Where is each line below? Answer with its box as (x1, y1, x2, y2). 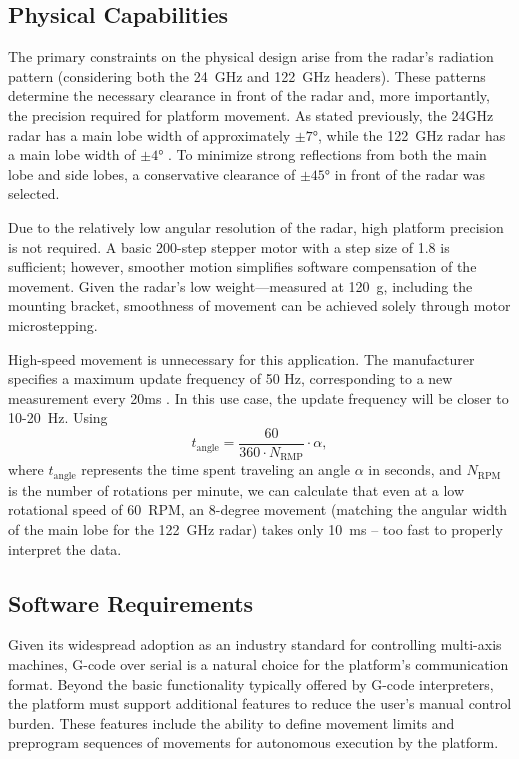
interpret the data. (8, 538, 122, 559)
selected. (8, 183, 60, 204)
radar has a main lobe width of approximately (8, 124, 291, 145)
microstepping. (8, 314, 98, 335)
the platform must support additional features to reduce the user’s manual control (8, 693, 512, 714)
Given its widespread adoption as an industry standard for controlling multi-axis (8, 634, 502, 655)
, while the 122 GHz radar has (318, 124, 506, 145)
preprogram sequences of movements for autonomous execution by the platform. (8, 732, 499, 753)
